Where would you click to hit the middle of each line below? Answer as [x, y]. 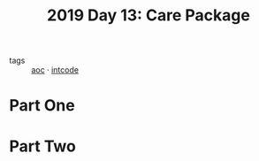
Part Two [43, 146]
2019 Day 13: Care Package [149, 15]
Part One [42, 106]
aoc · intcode [55, 70]
